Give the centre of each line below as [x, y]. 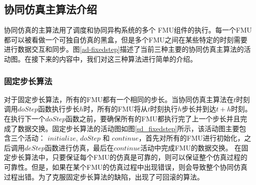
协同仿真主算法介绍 [50, 9]
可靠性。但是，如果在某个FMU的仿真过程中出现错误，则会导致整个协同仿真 [126, 166]
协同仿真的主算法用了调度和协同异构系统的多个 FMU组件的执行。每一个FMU [128, 30]
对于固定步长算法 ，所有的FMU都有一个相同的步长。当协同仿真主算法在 [119, 99]
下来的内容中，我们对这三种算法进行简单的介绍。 [117, 58]
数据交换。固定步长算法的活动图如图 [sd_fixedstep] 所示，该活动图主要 [128, 128]
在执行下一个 [25, 118]
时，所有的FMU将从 [115, 109]
